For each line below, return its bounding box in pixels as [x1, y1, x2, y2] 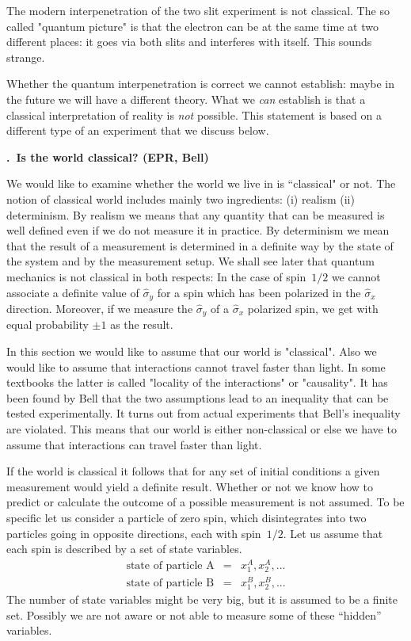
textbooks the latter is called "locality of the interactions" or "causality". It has [6, 374, 388, 391]
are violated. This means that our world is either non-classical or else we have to [6, 420, 397, 437]
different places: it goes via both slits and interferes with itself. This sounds [6, 33, 372, 50]
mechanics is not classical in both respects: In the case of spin [6, 268, 306, 284]
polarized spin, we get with [247, 300, 379, 316]
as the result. [110, 316, 173, 333]
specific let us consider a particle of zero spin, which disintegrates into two [6, 509, 367, 525]
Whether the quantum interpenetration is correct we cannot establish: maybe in [6, 75, 395, 92]
